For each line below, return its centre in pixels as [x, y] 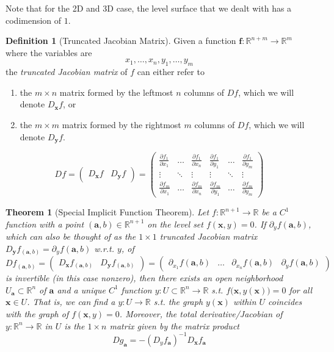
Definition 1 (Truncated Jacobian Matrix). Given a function [121, 41]
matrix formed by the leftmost [116, 92]
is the [74, 325]
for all [301, 289]
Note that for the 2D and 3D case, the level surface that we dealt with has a [149, 8]
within [245, 302]
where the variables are [49, 52]
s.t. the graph [178, 302]
